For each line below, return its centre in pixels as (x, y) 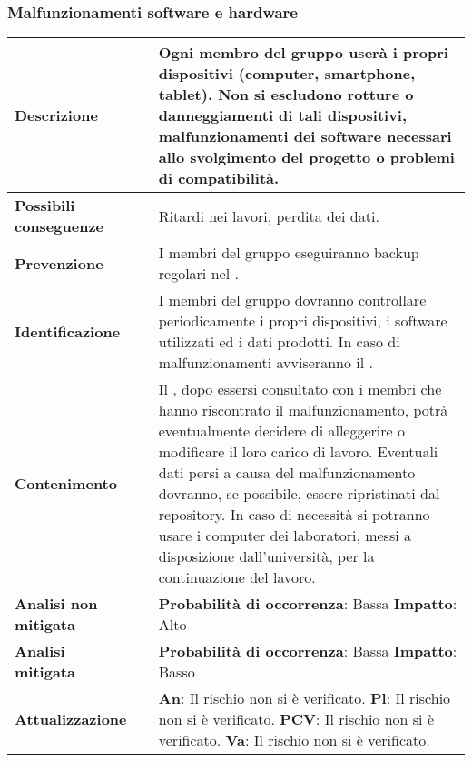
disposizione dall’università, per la (266, 556)
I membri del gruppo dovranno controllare (292, 300)
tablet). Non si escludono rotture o (286, 95)
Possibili (45, 206)
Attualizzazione (71, 719)
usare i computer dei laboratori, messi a (285, 536)
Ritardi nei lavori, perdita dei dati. (269, 216)
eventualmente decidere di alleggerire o (281, 431)
